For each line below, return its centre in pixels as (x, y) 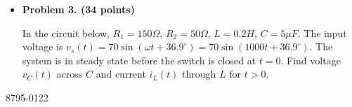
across (70, 74)
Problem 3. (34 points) (78, 9)
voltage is (43, 47)
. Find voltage (311, 60)
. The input (322, 33)
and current (121, 74)
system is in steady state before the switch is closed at (139, 60)
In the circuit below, (66, 33)
